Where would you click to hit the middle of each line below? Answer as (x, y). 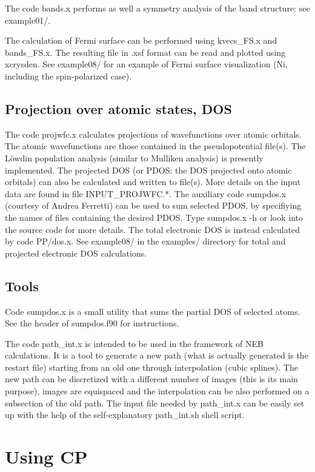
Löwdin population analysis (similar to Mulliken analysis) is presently (134, 157)
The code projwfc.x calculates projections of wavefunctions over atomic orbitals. (153, 134)
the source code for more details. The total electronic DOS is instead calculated (153, 229)
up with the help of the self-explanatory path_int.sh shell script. (125, 415)
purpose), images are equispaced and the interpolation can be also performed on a (157, 391)
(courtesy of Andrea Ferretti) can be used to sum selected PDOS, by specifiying (153, 205)
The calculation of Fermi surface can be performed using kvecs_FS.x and (141, 40)
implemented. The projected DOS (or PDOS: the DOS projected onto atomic (148, 170)
